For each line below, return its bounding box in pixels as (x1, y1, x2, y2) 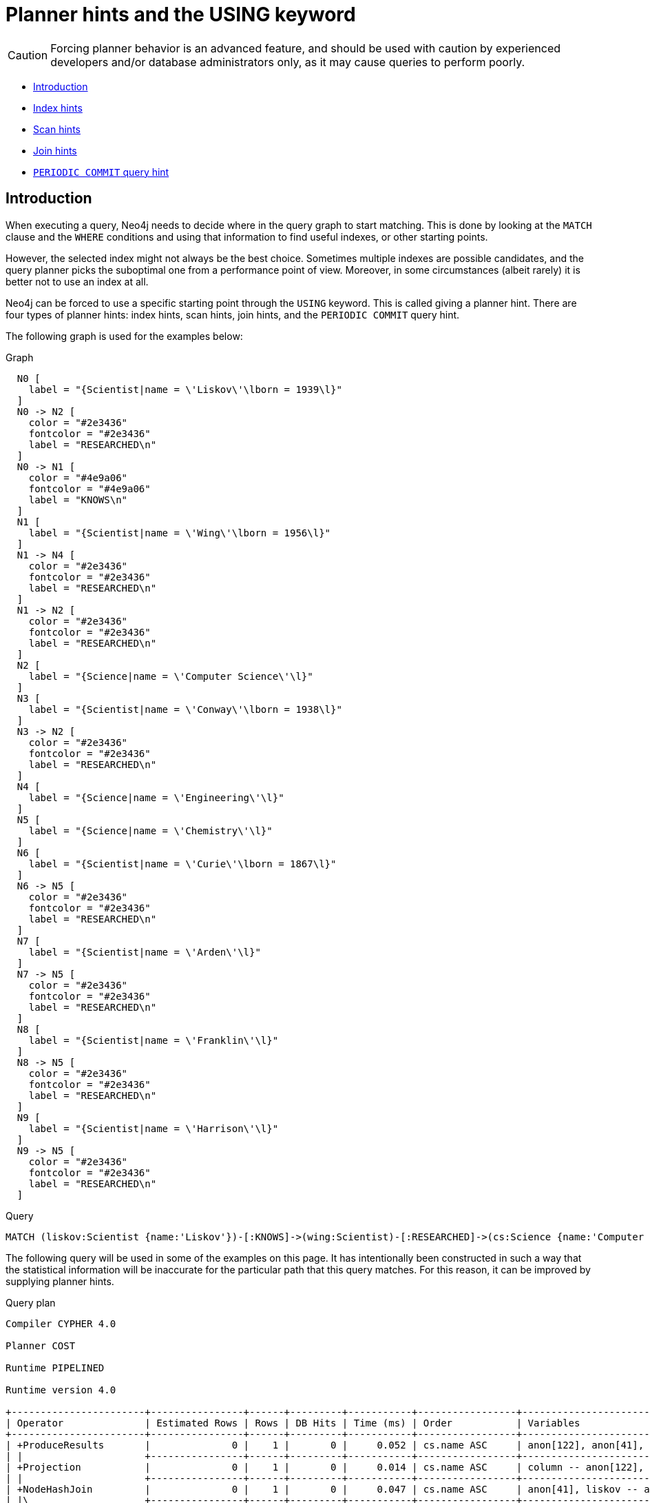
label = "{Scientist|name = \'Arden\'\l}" (28, 946, 261, 958)
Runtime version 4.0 (6, 1384, 116, 1395)
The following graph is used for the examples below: (6, 330, 243, 342)
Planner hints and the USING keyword (6, 3, 356, 26)
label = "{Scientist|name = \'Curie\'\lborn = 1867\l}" (28, 858, 337, 869)
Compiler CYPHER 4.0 (6, 1318, 116, 1329)
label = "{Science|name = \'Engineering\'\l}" (28, 791, 284, 803)
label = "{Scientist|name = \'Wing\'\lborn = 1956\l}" (28, 527, 331, 538)
